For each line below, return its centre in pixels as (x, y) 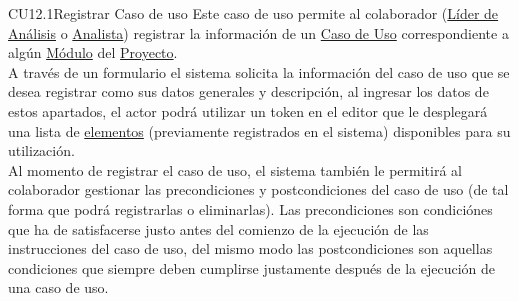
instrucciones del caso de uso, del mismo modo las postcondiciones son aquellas (250, 248)
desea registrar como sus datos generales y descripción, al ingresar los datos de (248, 91)
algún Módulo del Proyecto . (93, 52)
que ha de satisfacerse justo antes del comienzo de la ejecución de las (218, 228)
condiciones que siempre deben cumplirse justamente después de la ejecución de (251, 267)
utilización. (41, 150)
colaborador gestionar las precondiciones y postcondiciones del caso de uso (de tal (258, 189)
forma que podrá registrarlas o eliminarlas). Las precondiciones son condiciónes (250, 208)
